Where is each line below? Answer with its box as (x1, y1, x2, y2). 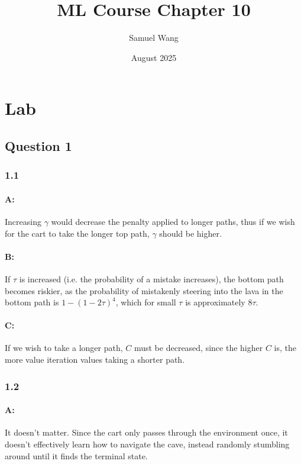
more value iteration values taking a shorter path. (5, 353, 185, 366)
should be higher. (159, 227, 222, 239)
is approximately (185, 296, 245, 308)
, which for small (115, 296, 176, 308)
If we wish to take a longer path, (5, 341, 123, 354)
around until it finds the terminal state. (5, 449, 148, 462)
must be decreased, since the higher (134, 341, 263, 354)
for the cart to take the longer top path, (5, 227, 150, 239)
